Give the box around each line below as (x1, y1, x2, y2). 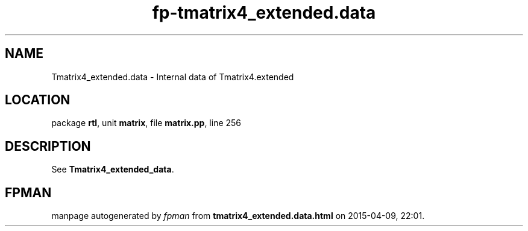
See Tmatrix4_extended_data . (51, 164, 174, 175)
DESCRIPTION (5, 138, 91, 154)
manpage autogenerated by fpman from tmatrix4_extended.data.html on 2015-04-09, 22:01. (51, 210, 425, 221)
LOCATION (5, 92, 71, 108)
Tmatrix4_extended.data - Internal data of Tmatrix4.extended (51, 71, 294, 82)
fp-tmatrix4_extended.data (152, 2, 376, 23)
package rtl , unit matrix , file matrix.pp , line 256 (51, 118, 242, 128)
